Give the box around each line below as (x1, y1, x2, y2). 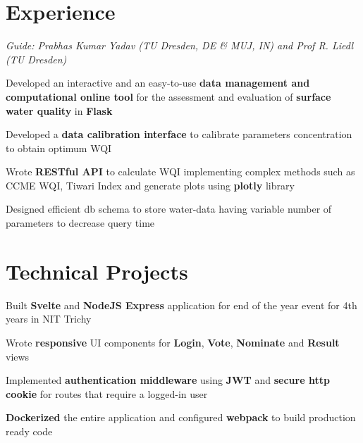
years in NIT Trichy (6, 311, 92, 326)
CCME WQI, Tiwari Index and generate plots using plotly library (6, 177, 295, 192)
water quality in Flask (6, 103, 113, 118)
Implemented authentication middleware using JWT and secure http (6, 373, 330, 387)
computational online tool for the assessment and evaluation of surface (6, 89, 331, 104)
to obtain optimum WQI (6, 140, 112, 155)
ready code (6, 423, 53, 438)
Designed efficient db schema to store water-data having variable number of (6, 201, 332, 216)
